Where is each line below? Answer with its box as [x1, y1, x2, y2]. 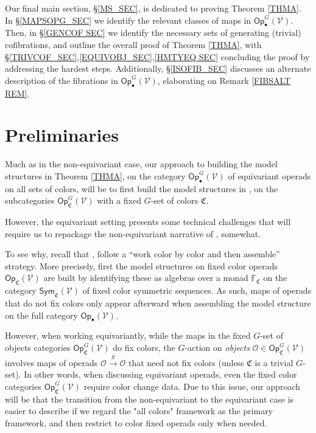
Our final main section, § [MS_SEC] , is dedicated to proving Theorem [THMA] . [5, 2, 301, 14]
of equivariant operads [228, 169, 311, 182]
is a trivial [255, 356, 293, 369]
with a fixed [97, 194, 142, 207]
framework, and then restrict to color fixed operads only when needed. [5, 416, 267, 429]
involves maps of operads [5, 356, 98, 369]
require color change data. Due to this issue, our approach [83, 379, 301, 392]
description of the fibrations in [5, 74, 118, 86]
